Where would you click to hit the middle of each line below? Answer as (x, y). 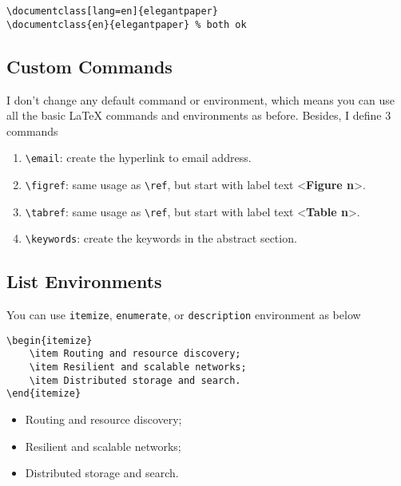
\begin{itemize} (50, 340)
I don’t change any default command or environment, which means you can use (200, 99)
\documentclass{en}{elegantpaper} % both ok (127, 24)
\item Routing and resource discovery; (135, 354)
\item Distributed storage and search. (135, 380)
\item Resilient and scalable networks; (138, 367)
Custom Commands (89, 66)
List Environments (84, 281)
